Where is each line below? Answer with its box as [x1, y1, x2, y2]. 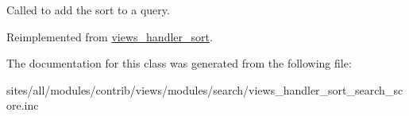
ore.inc [6, 97, 39, 114]
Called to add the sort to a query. [6, 2, 170, 17]
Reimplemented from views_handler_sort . [6, 28, 213, 44]
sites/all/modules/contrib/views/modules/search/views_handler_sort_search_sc [6, 81, 403, 98]
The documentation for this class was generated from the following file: [6, 55, 352, 72]
